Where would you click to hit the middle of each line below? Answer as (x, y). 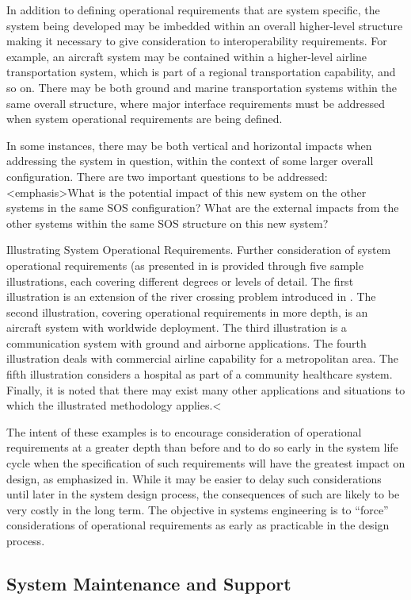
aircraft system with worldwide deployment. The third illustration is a (177, 327)
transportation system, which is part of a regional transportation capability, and (201, 72)
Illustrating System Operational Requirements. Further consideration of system (199, 250)
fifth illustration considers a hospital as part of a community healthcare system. (200, 374)
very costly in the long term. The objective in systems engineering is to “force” (198, 509)
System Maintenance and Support (149, 583)
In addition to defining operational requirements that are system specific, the (193, 10)
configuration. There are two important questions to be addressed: (167, 176)
